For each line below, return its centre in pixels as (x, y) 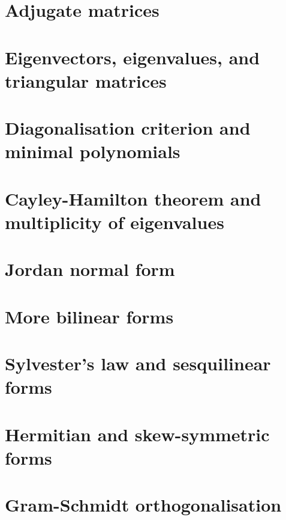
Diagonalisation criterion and (128, 128)
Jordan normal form (90, 269)
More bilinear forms (89, 316)
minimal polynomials (93, 151)
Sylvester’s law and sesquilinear (138, 363)
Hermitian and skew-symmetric (137, 434)
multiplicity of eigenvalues (115, 222)
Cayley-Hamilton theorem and (133, 198)
